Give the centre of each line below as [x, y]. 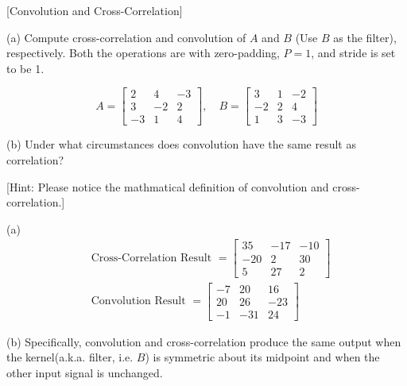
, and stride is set [353, 53]
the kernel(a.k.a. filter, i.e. [70, 357]
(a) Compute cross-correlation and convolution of [126, 37]
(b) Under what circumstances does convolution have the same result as [181, 144]
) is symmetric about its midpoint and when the [262, 357]
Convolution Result [138, 301]
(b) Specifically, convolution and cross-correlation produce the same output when [204, 341]
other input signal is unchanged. [85, 372]
